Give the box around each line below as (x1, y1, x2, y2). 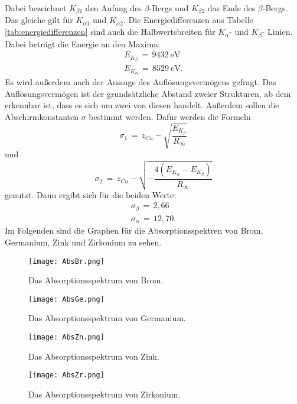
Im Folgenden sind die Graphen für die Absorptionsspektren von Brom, (5, 224, 263, 237)
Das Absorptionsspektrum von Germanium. (28, 312, 186, 324)
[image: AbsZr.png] (28, 371, 105, 380)
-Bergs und (149, 2, 189, 14)
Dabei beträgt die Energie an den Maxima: (5, 37, 160, 50)
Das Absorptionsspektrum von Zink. (28, 350, 159, 362)
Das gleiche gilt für (5, 14, 73, 26)
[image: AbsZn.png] (28, 333, 105, 342)
